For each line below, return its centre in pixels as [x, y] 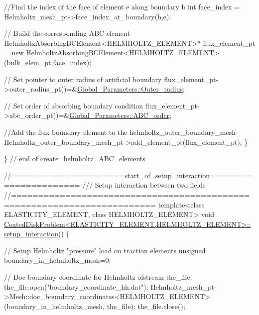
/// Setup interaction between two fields [144, 185]
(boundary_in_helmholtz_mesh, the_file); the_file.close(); [95, 306]
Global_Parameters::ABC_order [120, 115]
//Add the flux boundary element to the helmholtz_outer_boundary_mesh [120, 132]
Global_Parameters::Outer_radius [130, 89]
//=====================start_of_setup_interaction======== [129, 175]
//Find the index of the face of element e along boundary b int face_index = [122, 6]
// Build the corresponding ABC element [67, 33]
